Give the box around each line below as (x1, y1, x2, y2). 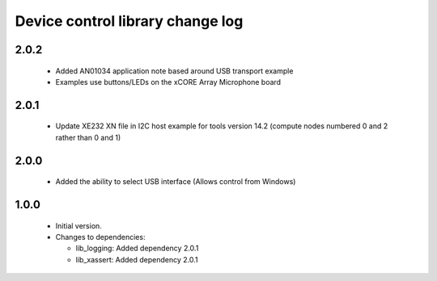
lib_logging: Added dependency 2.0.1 (75, 243, 199, 254)
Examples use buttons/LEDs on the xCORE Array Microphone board (55, 77, 282, 86)
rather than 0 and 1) (55, 132, 121, 142)
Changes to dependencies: (55, 232, 146, 241)
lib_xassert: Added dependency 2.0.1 (75, 254, 198, 264)
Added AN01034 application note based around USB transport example (55, 65, 294, 76)
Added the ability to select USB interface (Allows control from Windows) (55, 177, 296, 187)
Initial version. (55, 220, 103, 230)
